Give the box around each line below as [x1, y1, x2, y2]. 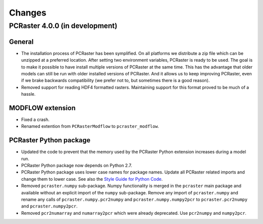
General [9, 37, 34, 46]
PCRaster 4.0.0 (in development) [9, 21, 118, 30]
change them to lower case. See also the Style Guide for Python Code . [21, 176, 163, 182]
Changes [9, 7, 46, 18]
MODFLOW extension [9, 103, 75, 112]
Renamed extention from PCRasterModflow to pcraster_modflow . [21, 123, 159, 129]
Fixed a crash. [21, 117, 50, 122]
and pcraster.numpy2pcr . [21, 203, 78, 209]
